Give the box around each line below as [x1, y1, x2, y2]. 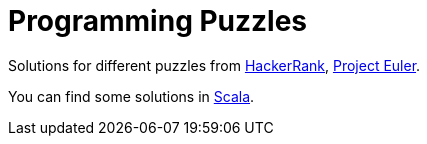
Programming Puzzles [8, 4, 308, 38]
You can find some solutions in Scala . [8, 87, 255, 105]
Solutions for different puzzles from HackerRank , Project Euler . [8, 56, 421, 74]
